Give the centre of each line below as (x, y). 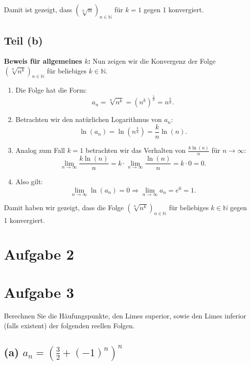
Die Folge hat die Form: (51, 90)
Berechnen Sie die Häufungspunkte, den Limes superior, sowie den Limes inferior (125, 315)
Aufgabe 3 (39, 292)
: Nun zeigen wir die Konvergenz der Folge (152, 61)
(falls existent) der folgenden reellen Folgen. (69, 325)
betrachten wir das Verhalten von (136, 150)
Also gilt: (29, 182)
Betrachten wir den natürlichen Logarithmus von (89, 119)
